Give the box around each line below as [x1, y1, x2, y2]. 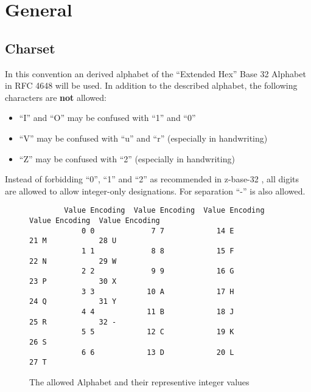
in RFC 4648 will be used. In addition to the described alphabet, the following [5, 79, 298, 92]
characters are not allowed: [5, 91, 107, 103]
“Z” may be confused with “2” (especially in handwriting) [19, 152, 235, 165]
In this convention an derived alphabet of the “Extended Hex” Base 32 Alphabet [5, 67, 306, 80]
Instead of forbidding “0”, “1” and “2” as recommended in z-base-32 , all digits [5, 173, 299, 185]
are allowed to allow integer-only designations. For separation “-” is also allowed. [5, 184, 306, 197]
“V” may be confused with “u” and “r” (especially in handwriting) [19, 131, 268, 144]
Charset [5, 38, 55, 57]
